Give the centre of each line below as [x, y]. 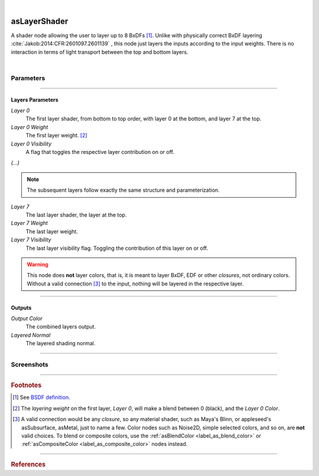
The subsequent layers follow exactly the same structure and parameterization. [123, 190]
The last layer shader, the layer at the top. [76, 215]
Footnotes [26, 385]
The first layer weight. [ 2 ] [57, 136]
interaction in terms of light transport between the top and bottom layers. [100, 52]
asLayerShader [40, 21]
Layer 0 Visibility [31, 144]
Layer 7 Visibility [31, 240]
